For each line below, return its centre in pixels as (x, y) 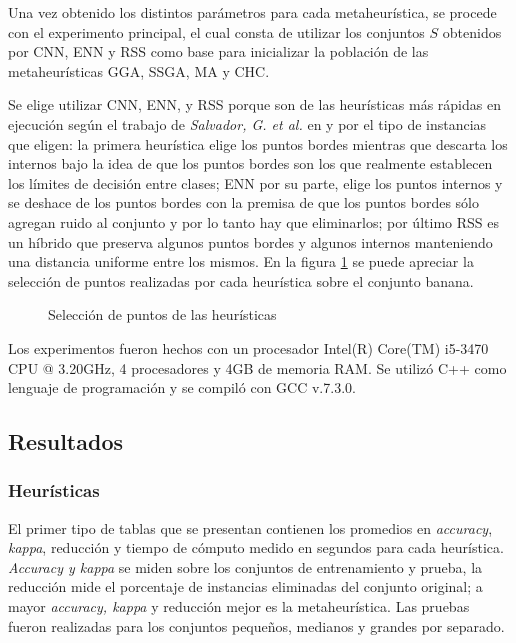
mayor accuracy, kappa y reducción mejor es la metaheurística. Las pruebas (239, 606)
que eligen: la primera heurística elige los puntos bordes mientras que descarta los (258, 143)
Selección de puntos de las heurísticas (162, 314)
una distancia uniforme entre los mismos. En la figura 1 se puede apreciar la (241, 261)
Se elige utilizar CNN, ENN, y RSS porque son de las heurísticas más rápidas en (254, 104)
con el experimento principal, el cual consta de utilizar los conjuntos (216, 31)
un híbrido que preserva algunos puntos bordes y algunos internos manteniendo (250, 241)
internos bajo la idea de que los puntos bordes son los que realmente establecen (250, 163)
